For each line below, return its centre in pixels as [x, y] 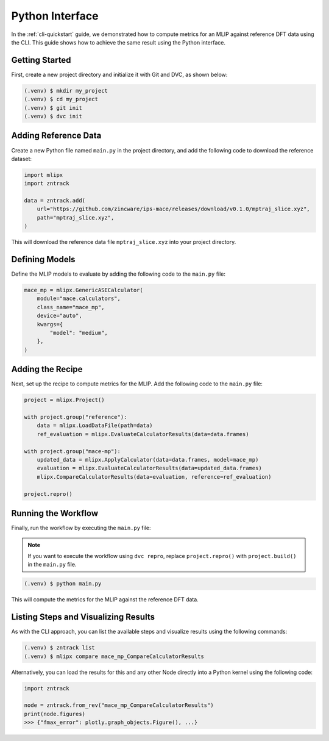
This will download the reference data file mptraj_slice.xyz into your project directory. [124, 242]
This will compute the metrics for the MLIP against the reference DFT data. [105, 600]
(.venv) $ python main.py [63, 584]
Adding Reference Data [56, 136]
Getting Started [41, 60]
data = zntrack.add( [55, 201]
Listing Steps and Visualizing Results [83, 617]
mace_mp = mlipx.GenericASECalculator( [83, 290]
